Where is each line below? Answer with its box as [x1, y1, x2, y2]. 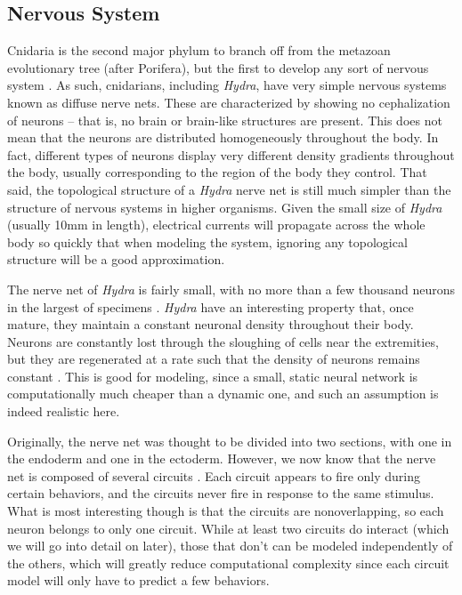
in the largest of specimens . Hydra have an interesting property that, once [7, 297, 414, 316]
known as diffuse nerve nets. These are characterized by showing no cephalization [7, 92, 450, 111]
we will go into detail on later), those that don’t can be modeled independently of [7, 536, 453, 555]
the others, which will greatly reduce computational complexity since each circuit [7, 553, 450, 572]
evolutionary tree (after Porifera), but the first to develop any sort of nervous [7, 58, 429, 76]
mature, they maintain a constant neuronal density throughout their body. [7, 315, 414, 334]
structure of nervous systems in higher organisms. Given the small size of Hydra [7, 197, 442, 216]
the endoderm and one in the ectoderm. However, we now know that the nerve [7, 449, 436, 468]
